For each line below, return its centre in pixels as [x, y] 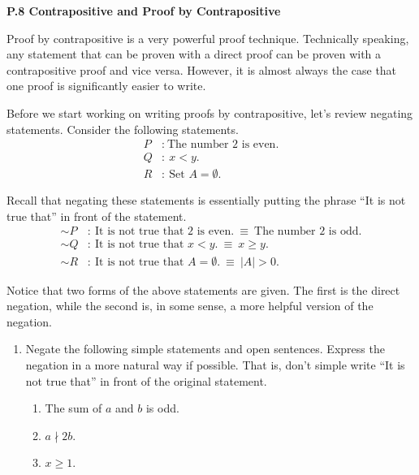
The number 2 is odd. [308, 232]
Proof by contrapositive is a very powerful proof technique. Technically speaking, [208, 38]
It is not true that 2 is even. [165, 232]
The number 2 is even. [223, 145]
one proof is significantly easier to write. [106, 86]
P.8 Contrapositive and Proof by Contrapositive [144, 11]
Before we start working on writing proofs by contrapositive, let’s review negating [210, 112]
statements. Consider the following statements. [123, 129]
